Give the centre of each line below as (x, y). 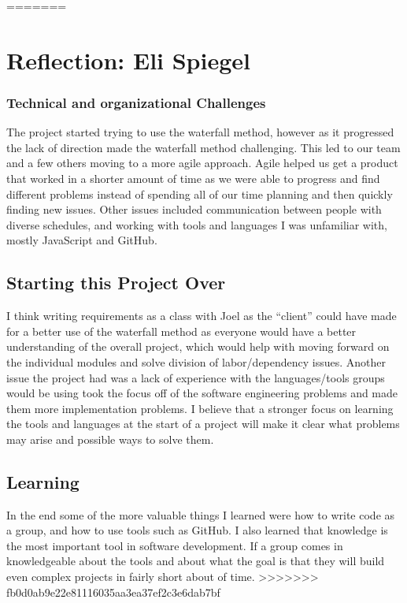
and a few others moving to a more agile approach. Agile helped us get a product (202, 163)
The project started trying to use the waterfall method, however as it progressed (200, 132)
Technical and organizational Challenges (136, 102)
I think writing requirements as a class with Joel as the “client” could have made (202, 316)
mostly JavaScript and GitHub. (82, 240)
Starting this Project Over (116, 283)
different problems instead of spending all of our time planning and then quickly (200, 194)
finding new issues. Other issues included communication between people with (194, 209)
